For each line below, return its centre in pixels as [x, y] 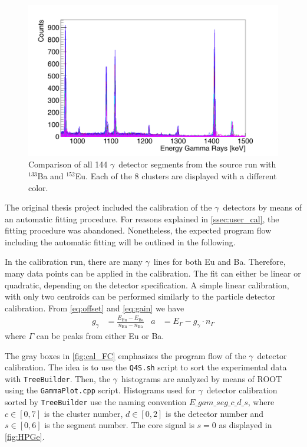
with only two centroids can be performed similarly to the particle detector [140, 296]
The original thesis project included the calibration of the [108, 207]
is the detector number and [214, 413]
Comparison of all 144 [68, 164]
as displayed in [245, 425]
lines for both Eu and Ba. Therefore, [219, 262]
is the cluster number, [83, 413]
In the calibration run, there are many [74, 262]
